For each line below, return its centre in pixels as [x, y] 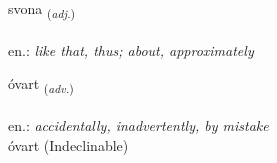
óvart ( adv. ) [41, 85]
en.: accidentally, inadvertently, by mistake [138, 125]
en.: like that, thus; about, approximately [131, 49]
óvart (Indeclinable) [68, 144]
